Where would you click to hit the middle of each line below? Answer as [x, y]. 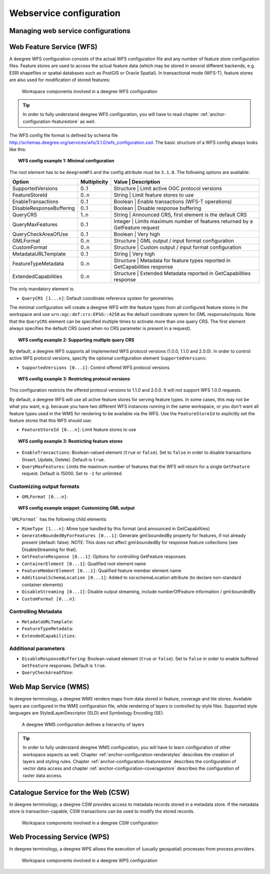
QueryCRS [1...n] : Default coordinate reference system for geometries [97, 298]
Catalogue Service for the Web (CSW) [69, 792]
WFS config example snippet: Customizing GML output [76, 508]
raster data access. [42, 775]
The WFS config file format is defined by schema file [63, 135]
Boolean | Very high [137, 234]
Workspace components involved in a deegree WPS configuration [89, 860]
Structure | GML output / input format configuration [174, 241]
